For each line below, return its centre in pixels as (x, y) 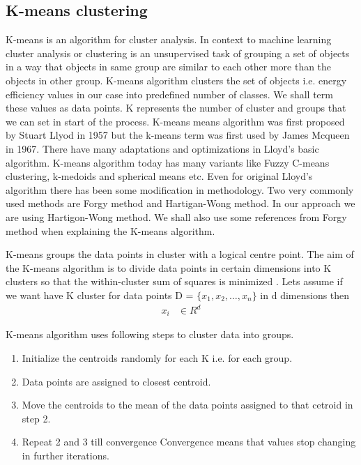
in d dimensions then (305, 295)
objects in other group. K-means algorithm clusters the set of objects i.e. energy (176, 80)
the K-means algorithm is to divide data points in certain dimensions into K (169, 267)
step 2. (36, 418)
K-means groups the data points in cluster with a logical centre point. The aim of (180, 254)
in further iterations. (66, 456)
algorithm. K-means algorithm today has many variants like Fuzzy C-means (168, 162)
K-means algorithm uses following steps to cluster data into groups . (150, 334)
